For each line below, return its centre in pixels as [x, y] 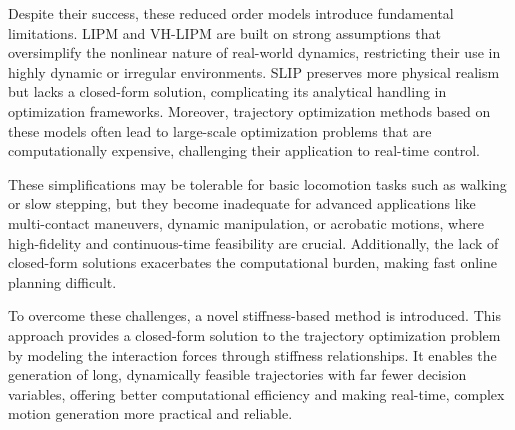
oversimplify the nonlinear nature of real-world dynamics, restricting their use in [254, 52]
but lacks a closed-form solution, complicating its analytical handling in [227, 91]
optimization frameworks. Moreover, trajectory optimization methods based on [249, 110]
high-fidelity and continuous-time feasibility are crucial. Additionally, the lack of [253, 242]
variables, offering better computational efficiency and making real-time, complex [256, 393]
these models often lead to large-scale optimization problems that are [220, 130]
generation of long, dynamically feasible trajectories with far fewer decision [237, 374]
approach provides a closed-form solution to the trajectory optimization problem [254, 334]
